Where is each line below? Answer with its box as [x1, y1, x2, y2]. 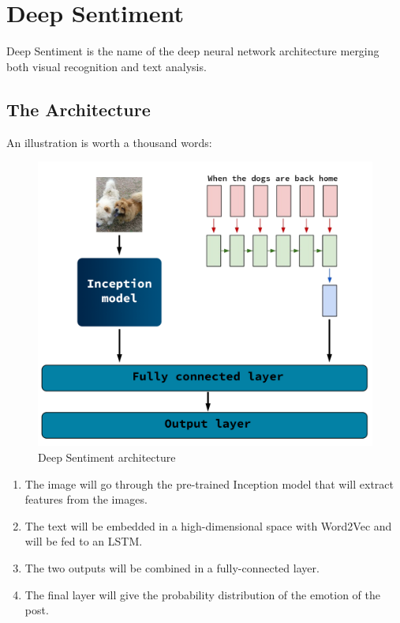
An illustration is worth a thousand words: [6, 134, 212, 150]
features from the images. [24, 491, 148, 508]
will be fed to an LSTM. [24, 533, 143, 549]
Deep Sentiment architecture [38, 448, 176, 465]
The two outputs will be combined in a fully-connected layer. [24, 559, 320, 576]
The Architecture [6, 96, 151, 121]
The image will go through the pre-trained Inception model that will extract [24, 475, 394, 492]
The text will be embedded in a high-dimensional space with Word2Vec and [24, 517, 392, 534]
